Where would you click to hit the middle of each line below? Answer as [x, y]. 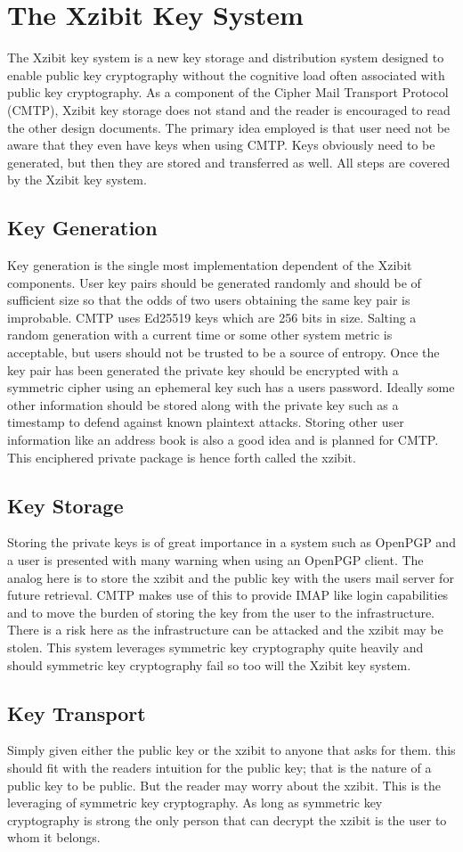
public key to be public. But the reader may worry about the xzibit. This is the [224, 785]
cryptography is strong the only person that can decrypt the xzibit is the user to [227, 819]
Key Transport [77, 713]
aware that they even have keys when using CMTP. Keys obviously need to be [221, 145]
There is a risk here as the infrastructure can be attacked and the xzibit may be [225, 630]
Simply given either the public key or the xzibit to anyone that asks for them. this [231, 750]
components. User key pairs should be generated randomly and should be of [214, 282]
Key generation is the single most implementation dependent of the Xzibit [210, 265]
